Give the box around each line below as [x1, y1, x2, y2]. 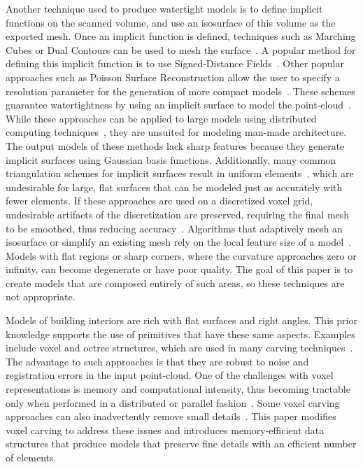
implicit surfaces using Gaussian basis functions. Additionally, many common [6, 152, 336, 167]
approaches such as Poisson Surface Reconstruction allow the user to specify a [6, 69, 340, 84]
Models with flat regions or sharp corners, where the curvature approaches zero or [6, 248, 357, 263]
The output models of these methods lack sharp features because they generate [6, 138, 345, 153]
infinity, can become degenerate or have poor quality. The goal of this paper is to [6, 262, 353, 277]
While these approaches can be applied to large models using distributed [6, 111, 317, 125]
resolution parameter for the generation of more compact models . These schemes [6, 83, 355, 98]
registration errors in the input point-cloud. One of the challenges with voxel [6, 368, 334, 382]
